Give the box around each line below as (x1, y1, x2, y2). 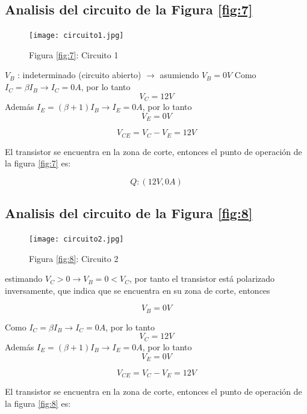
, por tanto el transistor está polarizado (129, 272, 275, 285)
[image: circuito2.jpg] (29, 234, 124, 243)
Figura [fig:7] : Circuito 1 (29, 48, 119, 61)
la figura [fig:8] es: (5, 397, 71, 410)
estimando (5, 272, 43, 285)
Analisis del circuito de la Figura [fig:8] (5, 204, 253, 222)
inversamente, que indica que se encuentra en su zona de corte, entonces (5, 284, 270, 296)
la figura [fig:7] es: (5, 157, 71, 169)
